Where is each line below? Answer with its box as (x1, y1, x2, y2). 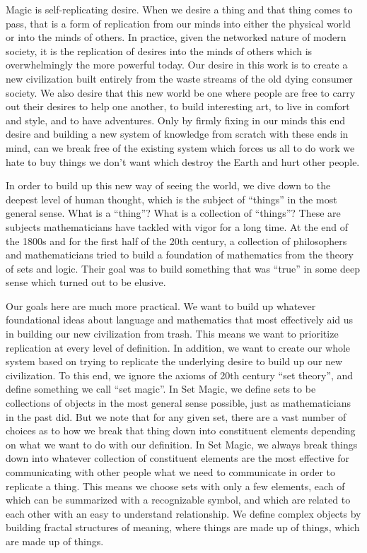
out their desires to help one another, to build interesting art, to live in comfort (6, 99, 350, 114)
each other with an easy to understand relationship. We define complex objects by (6, 506, 361, 521)
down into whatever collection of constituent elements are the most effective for (6, 451, 349, 465)
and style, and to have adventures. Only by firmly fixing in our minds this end (6, 112, 345, 127)
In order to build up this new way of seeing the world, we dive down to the (6, 178, 331, 193)
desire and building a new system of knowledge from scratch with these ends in (6, 126, 349, 141)
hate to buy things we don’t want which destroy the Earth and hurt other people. (6, 154, 360, 169)
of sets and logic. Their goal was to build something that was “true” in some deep (6, 261, 360, 275)
